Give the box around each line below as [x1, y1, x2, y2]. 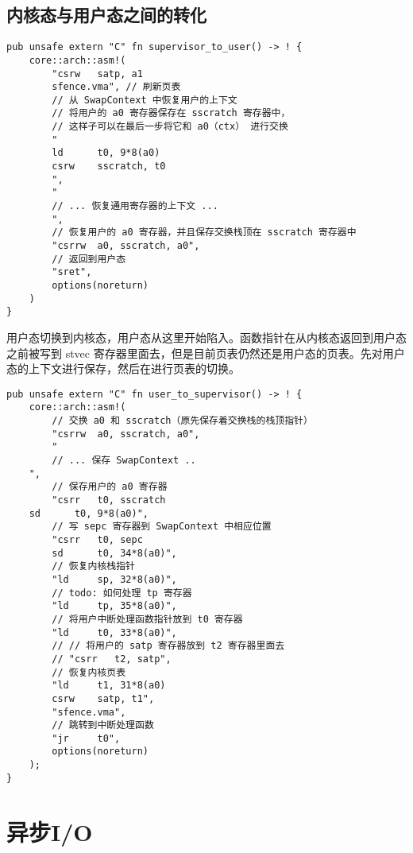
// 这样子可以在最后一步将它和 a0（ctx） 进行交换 [52, 121, 288, 133]
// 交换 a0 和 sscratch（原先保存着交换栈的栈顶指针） [52, 415, 313, 427]
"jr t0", [52, 732, 121, 744]
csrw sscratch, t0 [52, 161, 166, 173]
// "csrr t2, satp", [52, 653, 172, 665]
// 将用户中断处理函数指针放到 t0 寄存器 [52, 613, 243, 625]
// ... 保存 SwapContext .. [52, 455, 196, 467]
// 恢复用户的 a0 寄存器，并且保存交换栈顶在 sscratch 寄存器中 [52, 227, 357, 238]
